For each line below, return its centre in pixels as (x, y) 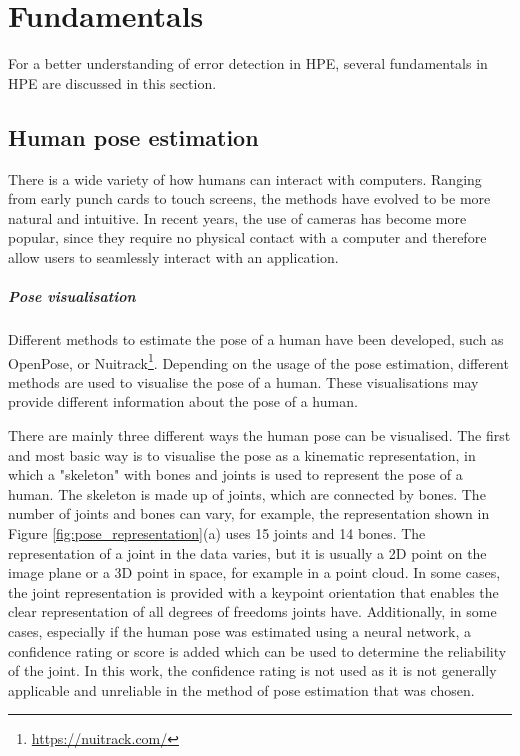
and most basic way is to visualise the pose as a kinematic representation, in (242, 454)
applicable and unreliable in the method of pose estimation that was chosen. (241, 689)
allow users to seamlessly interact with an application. (173, 256)
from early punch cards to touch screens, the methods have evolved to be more (249, 198)
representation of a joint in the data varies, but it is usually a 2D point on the (247, 552)
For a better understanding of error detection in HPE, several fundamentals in (248, 63)
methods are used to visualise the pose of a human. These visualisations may (243, 381)
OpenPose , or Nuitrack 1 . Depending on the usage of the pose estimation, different (258, 361)
